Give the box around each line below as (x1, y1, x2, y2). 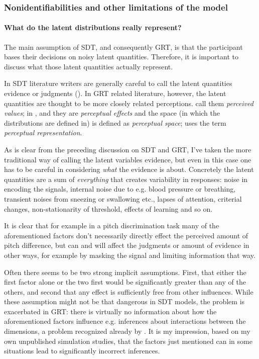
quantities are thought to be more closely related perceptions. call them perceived (4, 98, 253, 108)
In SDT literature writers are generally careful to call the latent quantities (4, 78, 232, 88)
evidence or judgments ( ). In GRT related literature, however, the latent (4, 88, 226, 99)
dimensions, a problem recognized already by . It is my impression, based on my (4, 326, 250, 336)
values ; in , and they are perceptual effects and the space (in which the (4, 108, 220, 118)
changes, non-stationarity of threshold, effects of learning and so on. (4, 203, 213, 214)
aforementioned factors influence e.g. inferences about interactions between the (4, 316, 246, 326)
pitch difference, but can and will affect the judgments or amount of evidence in (4, 240, 249, 250)
